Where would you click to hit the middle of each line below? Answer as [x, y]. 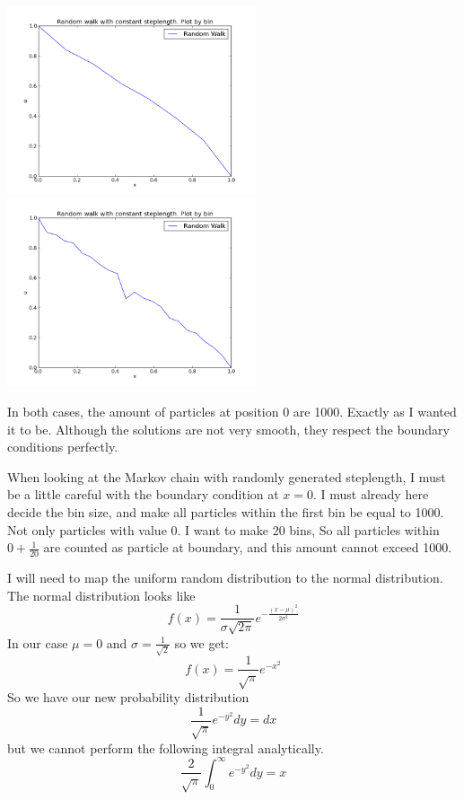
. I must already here [371, 494]
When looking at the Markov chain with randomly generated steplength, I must [227, 476]
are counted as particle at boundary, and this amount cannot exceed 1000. [248, 547]
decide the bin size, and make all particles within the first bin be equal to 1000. [226, 511]
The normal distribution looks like [101, 595]
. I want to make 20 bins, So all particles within [308, 529]
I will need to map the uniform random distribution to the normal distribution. [225, 577]
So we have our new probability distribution [128, 697]
